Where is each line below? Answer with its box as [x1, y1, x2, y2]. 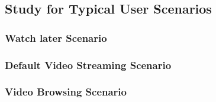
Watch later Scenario [5, 30, 107, 45]
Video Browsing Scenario [5, 84, 127, 99]
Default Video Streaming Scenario [5, 57, 172, 72]
